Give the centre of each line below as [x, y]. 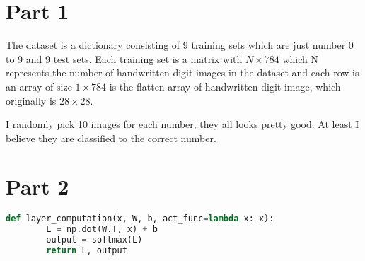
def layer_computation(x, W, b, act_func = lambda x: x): [140, 219]
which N [300, 58]
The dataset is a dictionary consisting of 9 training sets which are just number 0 [180, 45]
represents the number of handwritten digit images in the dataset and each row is [182, 72]
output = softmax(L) [94, 240]
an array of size [39, 86]
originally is [31, 100]
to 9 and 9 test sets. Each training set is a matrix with [124, 58]
